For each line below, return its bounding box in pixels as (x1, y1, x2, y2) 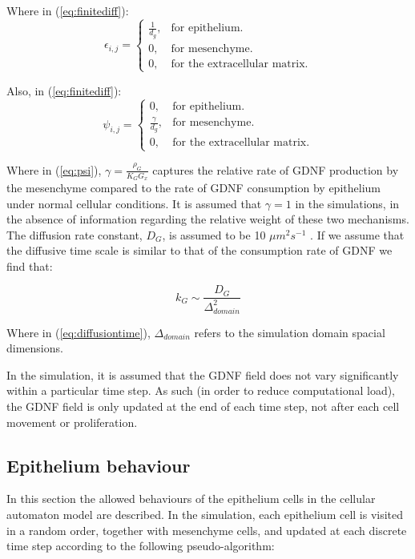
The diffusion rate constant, (6, 226, 143, 243)
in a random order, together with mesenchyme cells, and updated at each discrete (6, 521, 407, 538)
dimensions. (6, 340, 63, 356)
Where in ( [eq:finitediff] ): (6, 2, 129, 18)
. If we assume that (310, 226, 405, 243)
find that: (6, 257, 53, 274)
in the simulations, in (295, 195, 400, 211)
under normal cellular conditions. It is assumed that (6, 195, 262, 211)
